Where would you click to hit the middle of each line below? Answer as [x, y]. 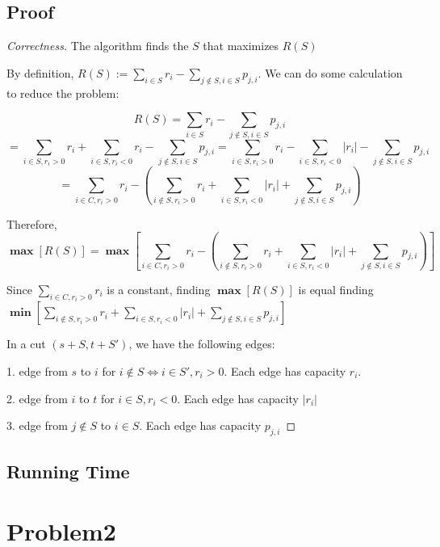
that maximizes [241, 46]
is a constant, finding [159, 289]
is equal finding [336, 289]
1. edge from [37, 370]
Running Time [68, 471]
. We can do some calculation [330, 72]
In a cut [26, 344]
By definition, [40, 72]
